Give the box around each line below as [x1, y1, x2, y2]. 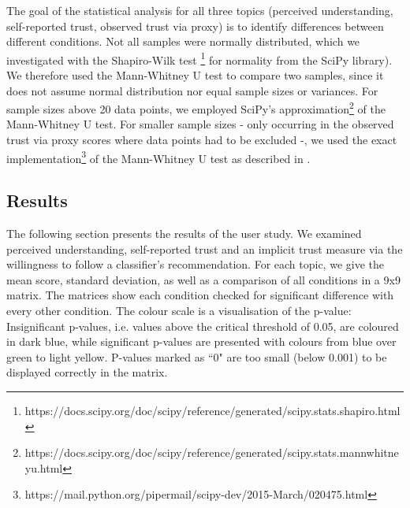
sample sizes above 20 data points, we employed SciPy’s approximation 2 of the [6, 98, 386, 117]
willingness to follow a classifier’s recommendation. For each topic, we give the [6, 256, 384, 273]
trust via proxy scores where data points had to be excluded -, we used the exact [6, 132, 397, 148]
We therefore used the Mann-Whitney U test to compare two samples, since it [6, 67, 384, 83]
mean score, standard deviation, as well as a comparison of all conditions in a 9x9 [6, 271, 401, 287]
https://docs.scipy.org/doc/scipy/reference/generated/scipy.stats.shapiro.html [24, 402, 401, 419]
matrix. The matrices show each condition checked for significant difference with [6, 287, 394, 303]
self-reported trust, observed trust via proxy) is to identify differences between [6, 17, 384, 34]
